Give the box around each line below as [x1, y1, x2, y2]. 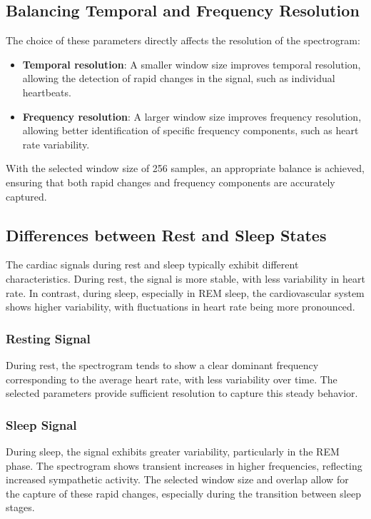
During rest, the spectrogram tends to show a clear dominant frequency [6, 357, 319, 372]
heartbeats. [22, 84, 71, 99]
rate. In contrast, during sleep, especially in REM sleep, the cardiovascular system [6, 285, 365, 300]
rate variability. [22, 136, 90, 151]
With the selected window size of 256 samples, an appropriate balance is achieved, [6, 161, 365, 176]
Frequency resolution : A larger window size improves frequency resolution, [22, 109, 362, 124]
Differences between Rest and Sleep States [6, 223, 327, 246]
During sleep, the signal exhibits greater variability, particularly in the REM [6, 443, 340, 458]
